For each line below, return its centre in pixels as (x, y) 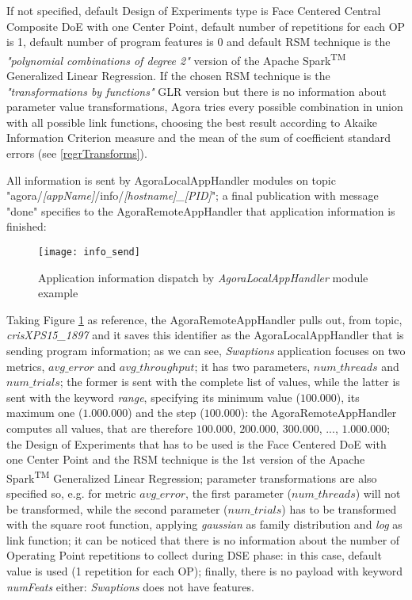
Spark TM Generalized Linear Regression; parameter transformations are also (192, 476)
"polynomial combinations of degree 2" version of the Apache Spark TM (176, 59)
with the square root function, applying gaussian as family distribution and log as (204, 524)
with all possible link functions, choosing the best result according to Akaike (192, 122)
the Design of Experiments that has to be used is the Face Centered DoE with (196, 443)
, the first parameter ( (239, 493)
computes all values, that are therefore (100, 428)
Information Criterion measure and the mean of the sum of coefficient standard (198, 138)
